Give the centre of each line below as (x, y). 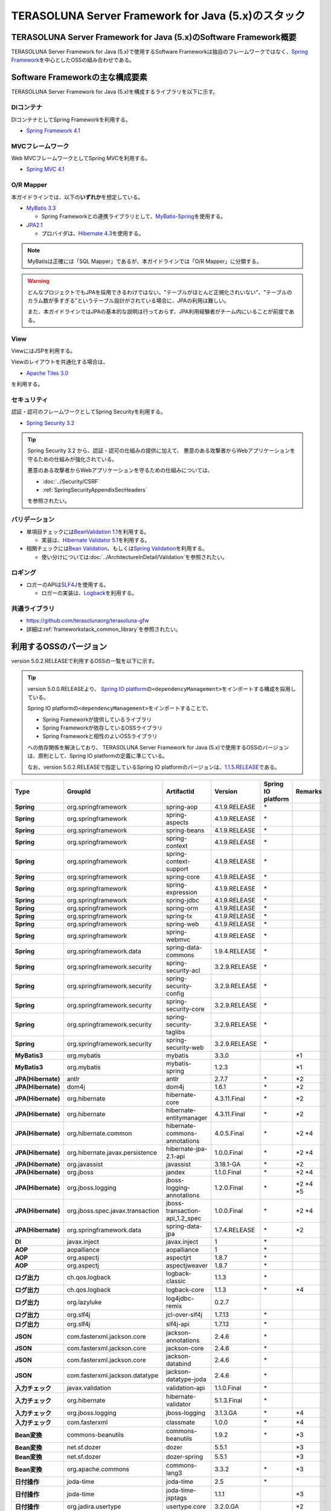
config (175, 994)
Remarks (309, 792)
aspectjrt (179, 1258)
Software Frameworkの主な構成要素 (79, 78)
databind (179, 1364)
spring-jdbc (183, 901)
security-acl (183, 971)
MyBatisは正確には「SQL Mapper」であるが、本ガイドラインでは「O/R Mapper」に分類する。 (145, 261)
